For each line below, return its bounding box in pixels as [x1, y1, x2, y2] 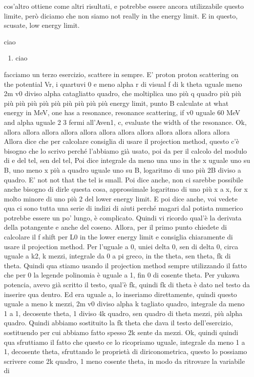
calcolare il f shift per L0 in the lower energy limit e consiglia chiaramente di [4, 232, 233, 242]
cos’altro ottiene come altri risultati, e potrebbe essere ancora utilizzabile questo [4, 1, 244, 11]
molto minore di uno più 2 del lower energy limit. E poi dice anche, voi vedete [4, 193, 238, 203]
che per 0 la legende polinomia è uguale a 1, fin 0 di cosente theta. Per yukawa [4, 270, 240, 280]
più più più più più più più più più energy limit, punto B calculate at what [4, 98, 229, 108]
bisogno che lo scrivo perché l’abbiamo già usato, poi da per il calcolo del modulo [4, 145, 247, 156]
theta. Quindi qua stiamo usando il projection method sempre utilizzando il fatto [4, 260, 247, 270]
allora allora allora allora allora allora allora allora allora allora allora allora [4, 126, 230, 137]
